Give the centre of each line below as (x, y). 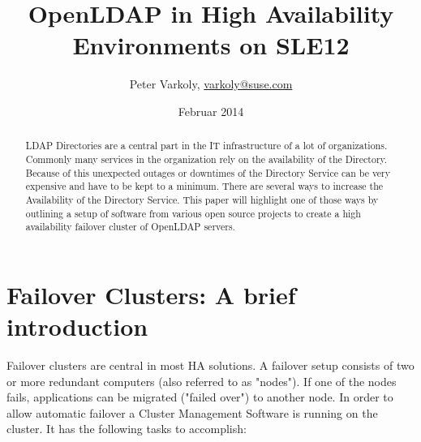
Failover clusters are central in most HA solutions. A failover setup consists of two (210, 365)
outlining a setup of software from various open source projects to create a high (193, 213)
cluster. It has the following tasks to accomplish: (127, 429)
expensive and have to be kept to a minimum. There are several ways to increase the (204, 186)
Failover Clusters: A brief (151, 294)
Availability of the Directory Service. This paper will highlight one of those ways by (202, 199)
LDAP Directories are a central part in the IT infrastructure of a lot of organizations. (206, 146)
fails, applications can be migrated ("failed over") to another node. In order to (200, 397)
